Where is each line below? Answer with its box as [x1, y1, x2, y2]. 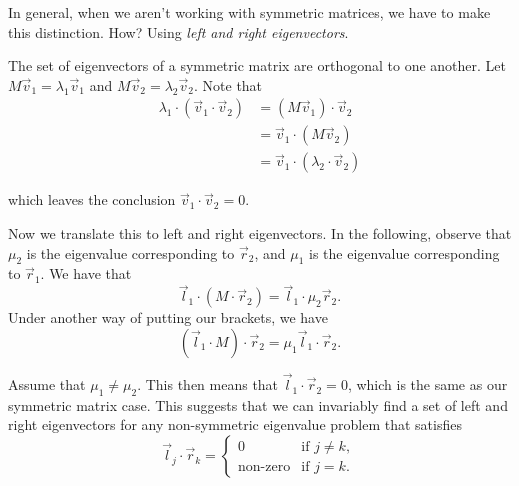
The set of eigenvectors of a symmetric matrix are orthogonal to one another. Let [8, 55, 506, 76]
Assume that [8, 374, 86, 395]
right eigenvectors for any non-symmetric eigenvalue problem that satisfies [8, 414, 462, 435]
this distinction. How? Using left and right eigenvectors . [8, 21, 349, 42]
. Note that [194, 74, 263, 95]
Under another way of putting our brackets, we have [8, 307, 328, 328]
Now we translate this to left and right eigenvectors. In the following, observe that [8, 223, 512, 244]
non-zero [237, 459, 291, 474]
